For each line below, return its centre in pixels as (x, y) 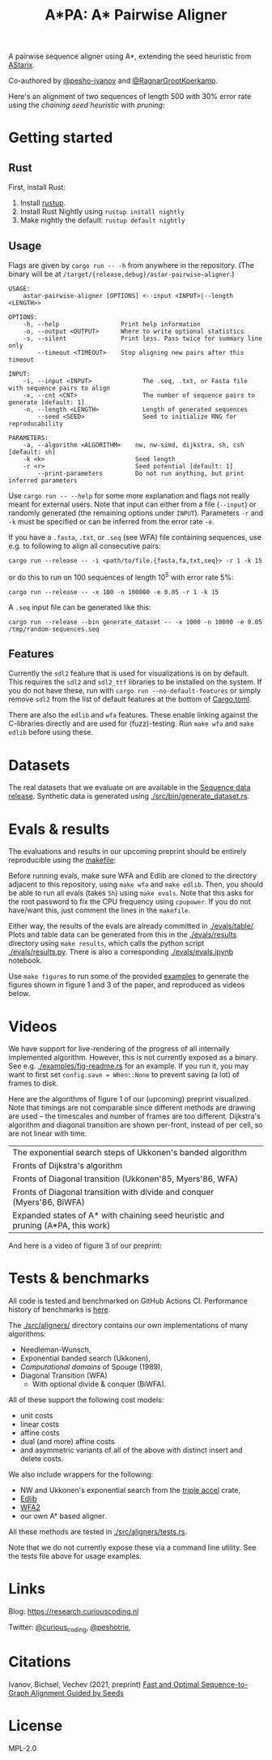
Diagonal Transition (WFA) (64, 1376)
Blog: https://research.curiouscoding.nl (74, 1611)
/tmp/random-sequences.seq (54, 629)
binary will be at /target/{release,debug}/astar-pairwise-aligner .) (121, 274)
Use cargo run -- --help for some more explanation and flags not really (129, 496)
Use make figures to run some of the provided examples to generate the (129, 977)
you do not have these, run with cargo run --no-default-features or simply (135, 691)
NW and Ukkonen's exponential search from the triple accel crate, (130, 1490)
